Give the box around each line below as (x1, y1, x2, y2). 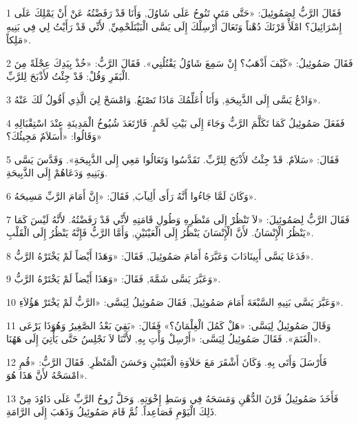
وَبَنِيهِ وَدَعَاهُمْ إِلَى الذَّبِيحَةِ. (6, 165, 107, 180)
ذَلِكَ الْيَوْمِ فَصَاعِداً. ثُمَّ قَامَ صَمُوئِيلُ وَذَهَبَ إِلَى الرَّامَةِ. (6, 404, 217, 419)
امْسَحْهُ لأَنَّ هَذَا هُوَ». (6, 368, 87, 382)
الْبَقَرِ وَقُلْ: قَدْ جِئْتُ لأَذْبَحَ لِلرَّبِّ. (6, 69, 130, 83)
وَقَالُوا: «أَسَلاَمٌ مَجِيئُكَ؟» (6, 129, 102, 143)
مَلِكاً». (6, 32, 31, 47)
